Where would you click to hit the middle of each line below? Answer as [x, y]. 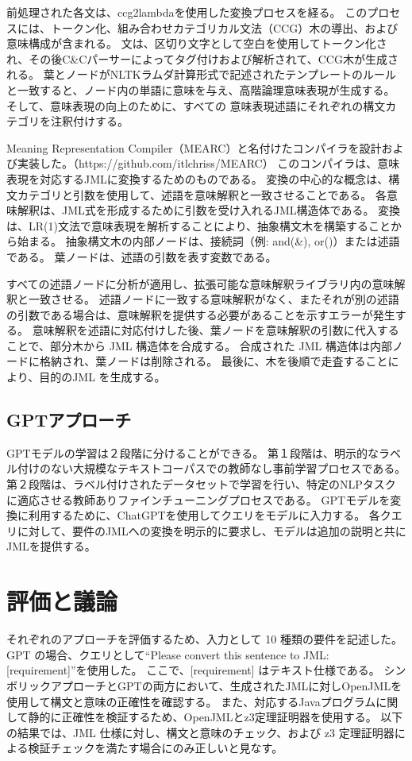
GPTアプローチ [69, 420]
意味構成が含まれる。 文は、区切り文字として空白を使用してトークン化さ [197, 43]
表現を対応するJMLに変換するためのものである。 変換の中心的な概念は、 [198, 178]
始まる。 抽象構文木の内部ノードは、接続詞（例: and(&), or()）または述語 [208, 241]
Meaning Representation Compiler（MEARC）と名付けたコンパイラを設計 [194, 147]
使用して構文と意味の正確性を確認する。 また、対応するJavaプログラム [191, 701]
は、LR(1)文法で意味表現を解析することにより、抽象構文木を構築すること [199, 225]
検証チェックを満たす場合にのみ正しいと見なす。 [156, 748]
